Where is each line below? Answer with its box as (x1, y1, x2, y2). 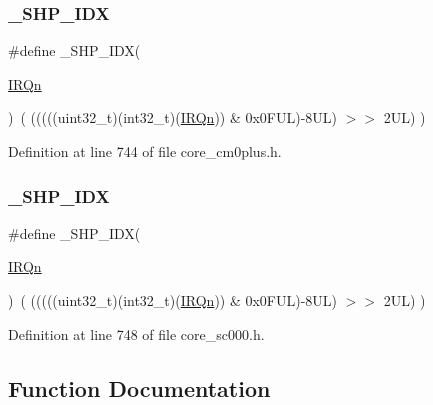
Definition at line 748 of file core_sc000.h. (8, 323, 265, 344)
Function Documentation (8, 372, 271, 403)
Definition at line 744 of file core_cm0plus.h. (8, 141, 282, 161)
